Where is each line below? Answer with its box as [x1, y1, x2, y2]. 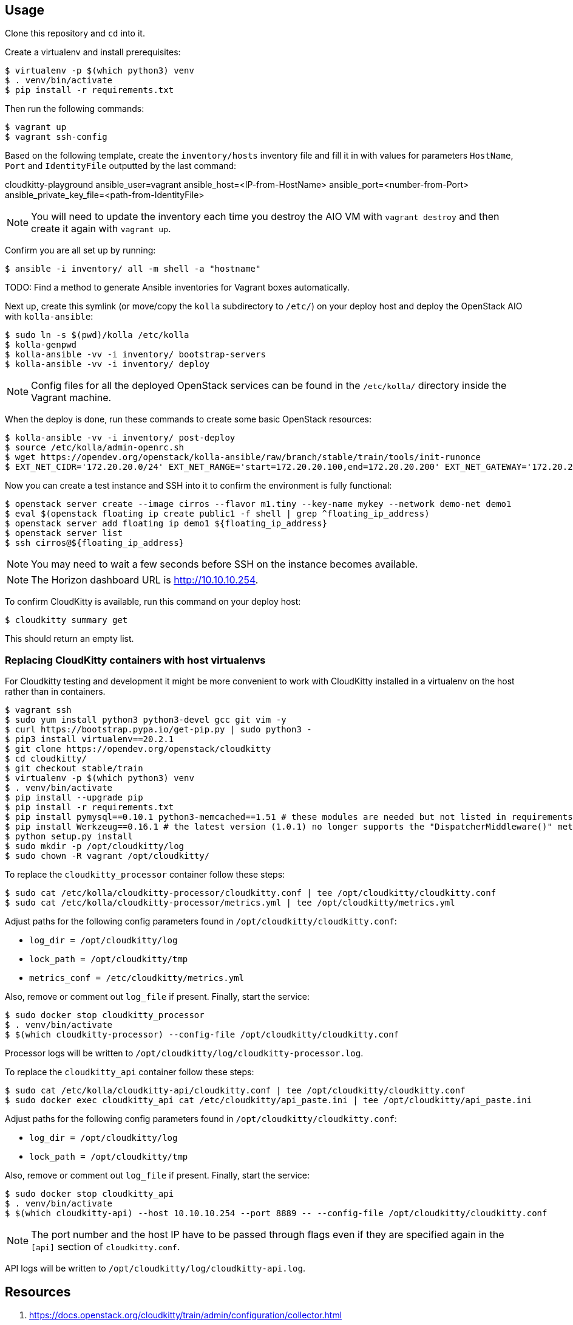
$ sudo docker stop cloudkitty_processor [5, 1010, 205, 1020]
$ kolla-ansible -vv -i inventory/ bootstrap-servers [5, 349, 266, 360]
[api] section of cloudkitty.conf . [31, 1241, 180, 1253]
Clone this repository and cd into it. [5, 28, 145, 39]
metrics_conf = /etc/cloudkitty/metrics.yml [29, 973, 245, 983]
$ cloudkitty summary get [5, 615, 128, 625]
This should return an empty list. [5, 633, 134, 644]
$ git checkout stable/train [5, 763, 143, 774]
